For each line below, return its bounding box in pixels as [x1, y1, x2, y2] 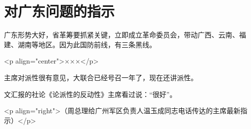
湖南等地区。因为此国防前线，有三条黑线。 [17, 39, 156, 49]
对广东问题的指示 [4, 1, 115, 21]
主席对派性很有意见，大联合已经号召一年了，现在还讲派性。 [4, 72, 198, 82]
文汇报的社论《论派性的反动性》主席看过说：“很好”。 [4, 89, 177, 99]
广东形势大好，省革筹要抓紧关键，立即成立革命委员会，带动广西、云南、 [4, 30, 239, 40]
